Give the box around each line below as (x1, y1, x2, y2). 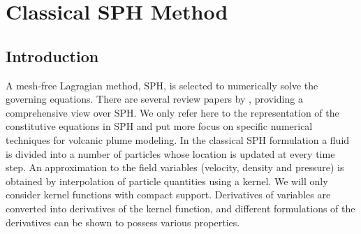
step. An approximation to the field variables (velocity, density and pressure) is (6, 160, 344, 175)
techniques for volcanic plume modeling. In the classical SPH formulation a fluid (6, 132, 350, 147)
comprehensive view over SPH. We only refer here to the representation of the (6, 105, 339, 119)
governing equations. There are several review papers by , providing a (6, 92, 303, 106)
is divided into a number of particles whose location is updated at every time (6, 146, 335, 161)
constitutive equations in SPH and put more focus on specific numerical (6, 119, 313, 133)
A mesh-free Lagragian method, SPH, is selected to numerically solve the (6, 78, 318, 92)
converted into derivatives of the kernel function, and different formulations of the (6, 200, 355, 215)
